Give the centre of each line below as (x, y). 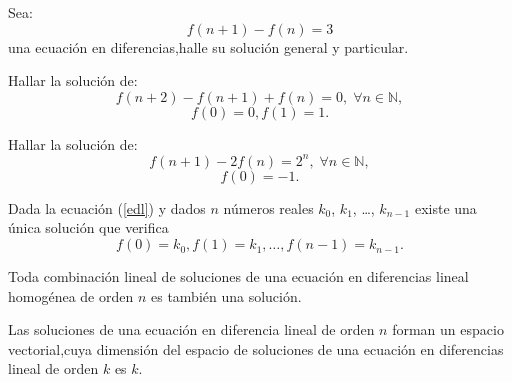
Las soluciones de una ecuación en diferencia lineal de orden (191, 329)
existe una (445, 207)
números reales (268, 207)
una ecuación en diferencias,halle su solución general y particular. (208, 46)
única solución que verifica (88, 227)
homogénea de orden (71, 295)
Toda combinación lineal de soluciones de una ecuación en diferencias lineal (238, 276)
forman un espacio (448, 329)
